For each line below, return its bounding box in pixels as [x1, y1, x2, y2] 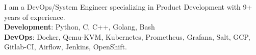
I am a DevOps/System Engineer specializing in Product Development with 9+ [4, 2, 252, 12]
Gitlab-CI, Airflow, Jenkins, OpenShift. [4, 41, 127, 52]
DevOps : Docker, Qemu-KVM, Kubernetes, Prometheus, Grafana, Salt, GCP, [4, 31, 250, 42]
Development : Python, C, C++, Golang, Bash [4, 21, 155, 32]
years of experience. [4, 11, 65, 22]
